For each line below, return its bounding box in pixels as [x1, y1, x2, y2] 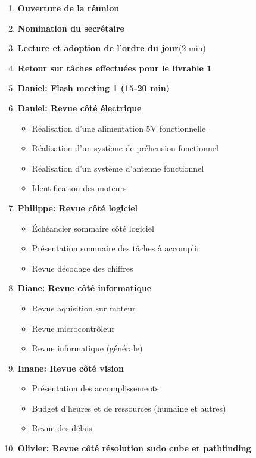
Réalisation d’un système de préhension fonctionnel [32, 142, 218, 154]
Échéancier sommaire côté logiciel [32, 222, 154, 234]
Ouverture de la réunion [17, 2, 120, 14]
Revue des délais [32, 422, 92, 434]
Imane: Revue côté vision [17, 362, 124, 374]
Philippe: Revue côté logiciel [17, 201, 138, 214]
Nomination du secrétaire [17, 21, 124, 34]
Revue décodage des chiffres [32, 261, 133, 274]
